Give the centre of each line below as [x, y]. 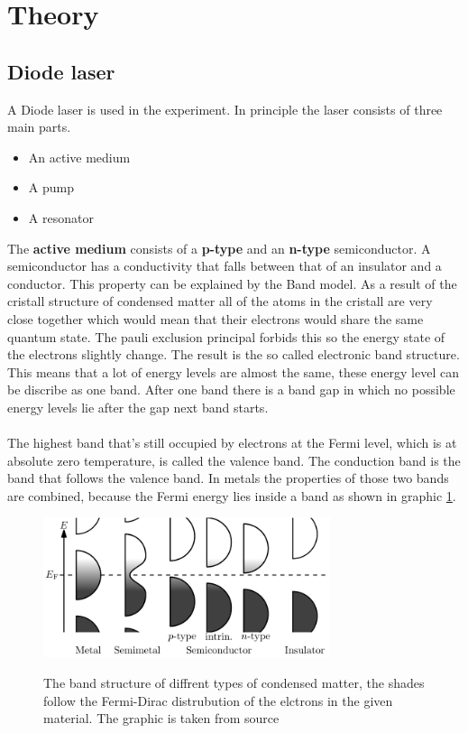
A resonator [61, 217]
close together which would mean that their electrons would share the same [216, 318]
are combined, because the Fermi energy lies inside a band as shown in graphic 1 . [232, 495]
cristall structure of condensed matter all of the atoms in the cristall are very [220, 301]
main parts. [39, 127]
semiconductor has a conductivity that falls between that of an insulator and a [225, 266]
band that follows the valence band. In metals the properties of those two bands [228, 478]
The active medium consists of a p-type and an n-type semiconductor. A [219, 248]
